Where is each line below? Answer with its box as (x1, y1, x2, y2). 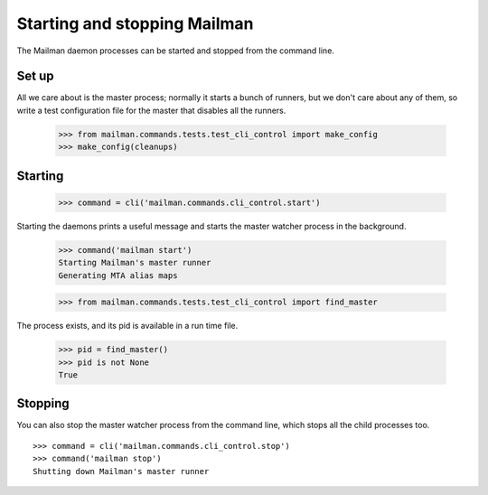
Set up (16, 69, 54, 84)
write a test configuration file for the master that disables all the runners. (16, 105, 286, 116)
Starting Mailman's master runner (58, 257, 211, 268)
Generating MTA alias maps (58, 270, 178, 280)
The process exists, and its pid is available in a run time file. (16, 321, 239, 332)
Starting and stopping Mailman (16, 14, 254, 33)
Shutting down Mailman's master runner (33, 466, 210, 476)
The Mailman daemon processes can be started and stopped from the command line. (16, 45, 334, 56)
